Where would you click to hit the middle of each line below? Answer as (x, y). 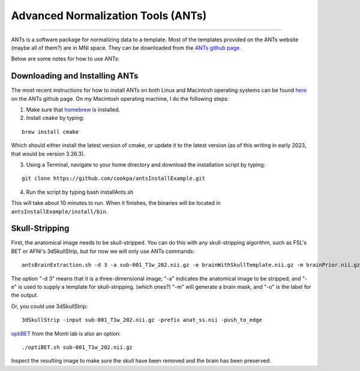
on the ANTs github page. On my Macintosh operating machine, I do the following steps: (120, 98)
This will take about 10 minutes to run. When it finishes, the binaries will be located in (116, 203)
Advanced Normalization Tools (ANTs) (109, 16)
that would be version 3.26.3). (48, 153)
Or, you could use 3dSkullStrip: (49, 306)
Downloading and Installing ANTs (75, 76)
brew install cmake (50, 132)
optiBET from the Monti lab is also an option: (66, 333)
